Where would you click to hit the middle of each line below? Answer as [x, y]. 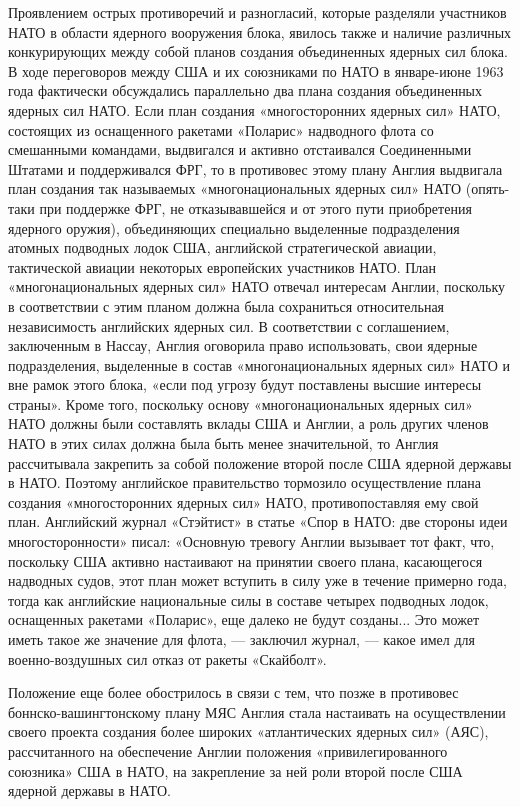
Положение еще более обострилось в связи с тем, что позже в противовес [233, 692]
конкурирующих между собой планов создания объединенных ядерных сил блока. [258, 51]
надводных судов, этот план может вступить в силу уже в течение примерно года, [257, 580]
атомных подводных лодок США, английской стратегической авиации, [222, 247]
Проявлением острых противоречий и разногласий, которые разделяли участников [257, 12]
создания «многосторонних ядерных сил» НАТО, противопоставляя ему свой [243, 501]
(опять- [487, 188]
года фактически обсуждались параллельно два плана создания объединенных [245, 90]
